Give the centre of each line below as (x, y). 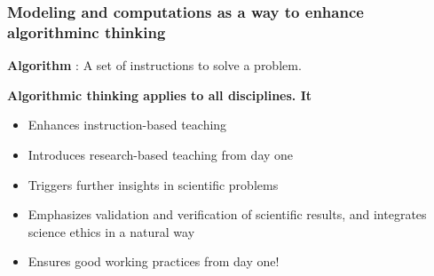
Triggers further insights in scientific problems (153, 184)
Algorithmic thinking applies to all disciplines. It (160, 95)
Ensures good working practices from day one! (154, 261)
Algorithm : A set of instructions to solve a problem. (154, 65)
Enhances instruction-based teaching (127, 125)
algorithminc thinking (87, 32)
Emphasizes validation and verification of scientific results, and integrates (227, 214)
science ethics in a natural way (111, 231)
